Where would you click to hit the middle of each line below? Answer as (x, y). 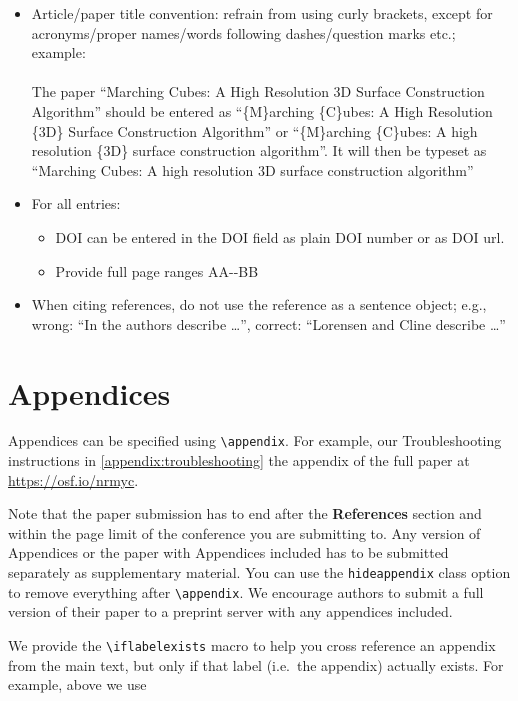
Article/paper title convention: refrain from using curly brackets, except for (262, 13)
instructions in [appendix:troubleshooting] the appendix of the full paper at (239, 460)
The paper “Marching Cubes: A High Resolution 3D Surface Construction (258, 91)
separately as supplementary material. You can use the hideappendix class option (259, 572)
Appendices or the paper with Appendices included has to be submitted (228, 552)
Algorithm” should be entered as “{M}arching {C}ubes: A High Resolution (262, 110)
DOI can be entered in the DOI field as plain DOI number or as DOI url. (280, 236)
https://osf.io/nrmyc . (73, 479)
